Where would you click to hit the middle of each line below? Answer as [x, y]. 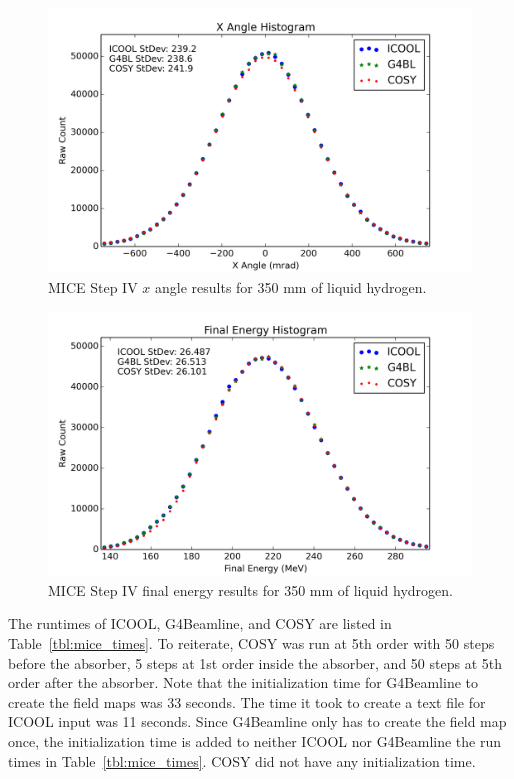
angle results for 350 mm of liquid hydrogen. [290, 286]
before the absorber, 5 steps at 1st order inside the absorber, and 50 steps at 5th [255, 662]
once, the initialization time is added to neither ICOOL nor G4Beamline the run [255, 740]
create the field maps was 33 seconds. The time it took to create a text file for [247, 701]
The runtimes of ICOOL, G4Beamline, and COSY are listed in [200, 623]
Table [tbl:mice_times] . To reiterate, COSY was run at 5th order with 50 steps [251, 642]
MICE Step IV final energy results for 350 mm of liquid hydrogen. [250, 589]
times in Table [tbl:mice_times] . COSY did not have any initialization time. [242, 760]
